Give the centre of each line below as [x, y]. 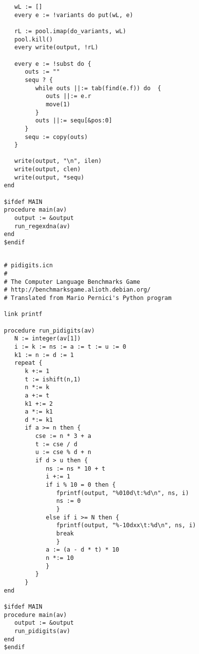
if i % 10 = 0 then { [81, 485]
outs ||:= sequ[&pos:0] [74, 121]
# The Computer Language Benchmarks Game [72, 282]
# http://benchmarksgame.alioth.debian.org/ [77, 290]
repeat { [28, 363]
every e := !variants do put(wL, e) [74, 15]
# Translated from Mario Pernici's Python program [88, 298]
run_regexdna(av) [42, 226]
